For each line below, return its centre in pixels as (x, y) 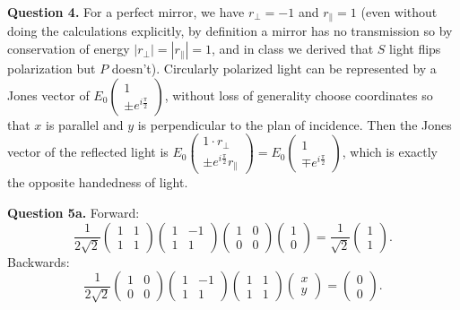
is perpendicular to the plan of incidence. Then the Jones (295, 124)
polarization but (52, 69)
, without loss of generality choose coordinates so (299, 95)
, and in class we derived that (292, 49)
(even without (399, 12)
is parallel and (85, 124)
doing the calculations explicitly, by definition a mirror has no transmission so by (230, 31)
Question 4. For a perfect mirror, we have (126, 12)
